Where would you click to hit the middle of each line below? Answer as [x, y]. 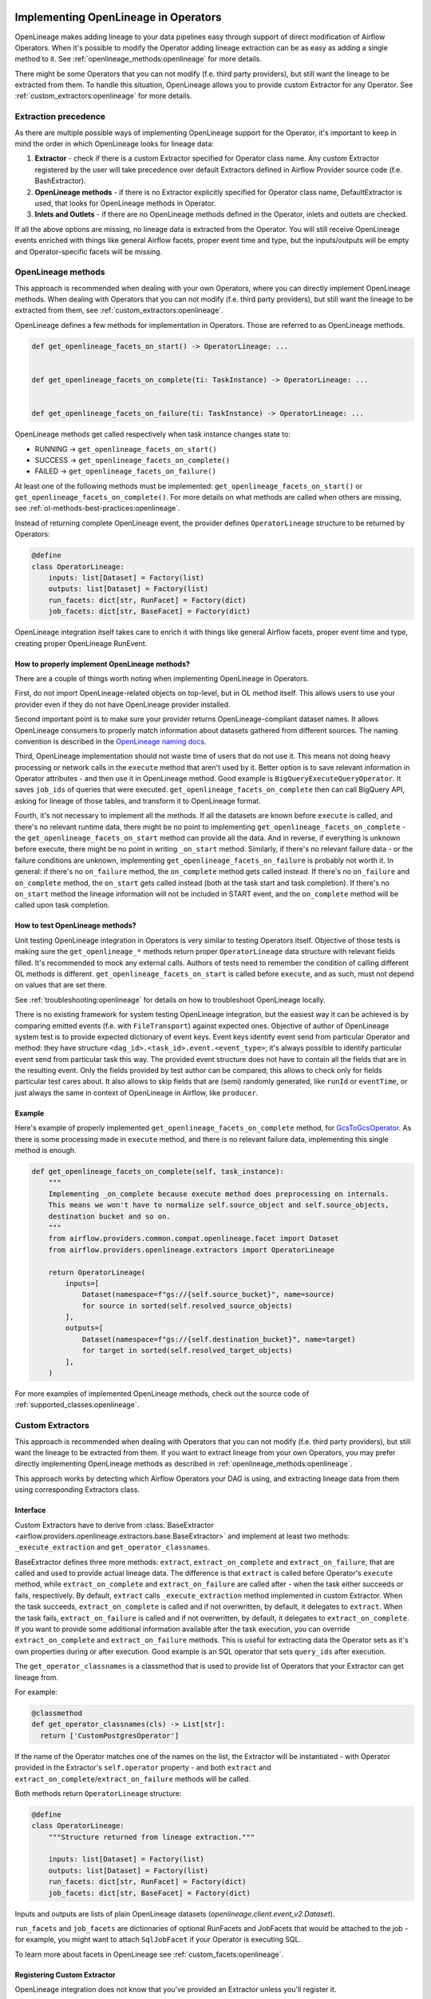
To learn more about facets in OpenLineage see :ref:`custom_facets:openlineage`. [149, 1954]
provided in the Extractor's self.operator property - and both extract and [143, 1768]
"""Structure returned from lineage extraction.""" [152, 1837]
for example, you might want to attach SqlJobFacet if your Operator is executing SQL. [158, 1940]
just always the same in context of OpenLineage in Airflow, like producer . [136, 1092]
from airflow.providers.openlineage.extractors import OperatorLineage [192, 1250]
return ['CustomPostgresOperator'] [110, 1736]
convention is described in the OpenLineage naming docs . [111, 741]
